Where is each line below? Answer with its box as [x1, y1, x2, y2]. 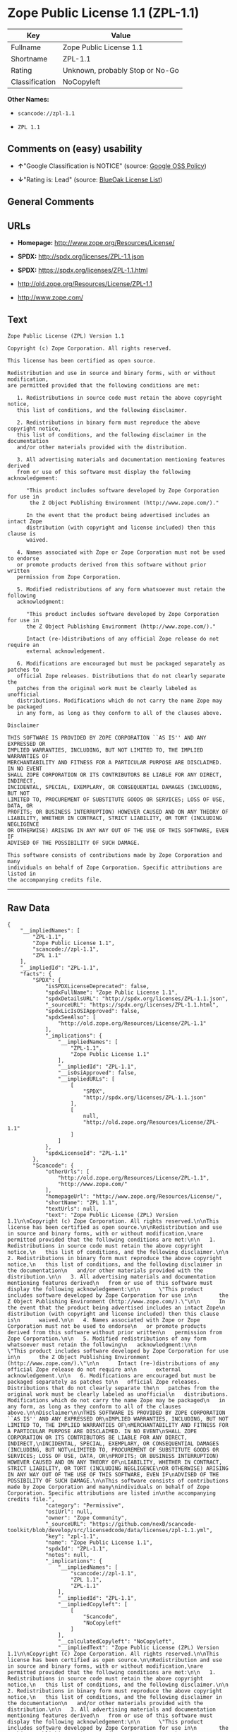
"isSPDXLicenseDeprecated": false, [44, 983, 150, 990]
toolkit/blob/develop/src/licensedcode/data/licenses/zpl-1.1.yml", [7, 1526, 213, 1534]
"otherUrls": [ [44, 1168, 90, 1175]
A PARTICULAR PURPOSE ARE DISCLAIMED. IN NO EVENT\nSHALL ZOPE [7, 1428, 197, 1435]
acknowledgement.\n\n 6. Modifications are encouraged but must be [7, 1372, 217, 1379]
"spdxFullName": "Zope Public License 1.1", [44, 989, 178, 996]
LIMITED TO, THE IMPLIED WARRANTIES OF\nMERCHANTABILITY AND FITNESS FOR [7, 1421, 229, 1428]
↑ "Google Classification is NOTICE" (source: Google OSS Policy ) [17, 161, 207, 170]
